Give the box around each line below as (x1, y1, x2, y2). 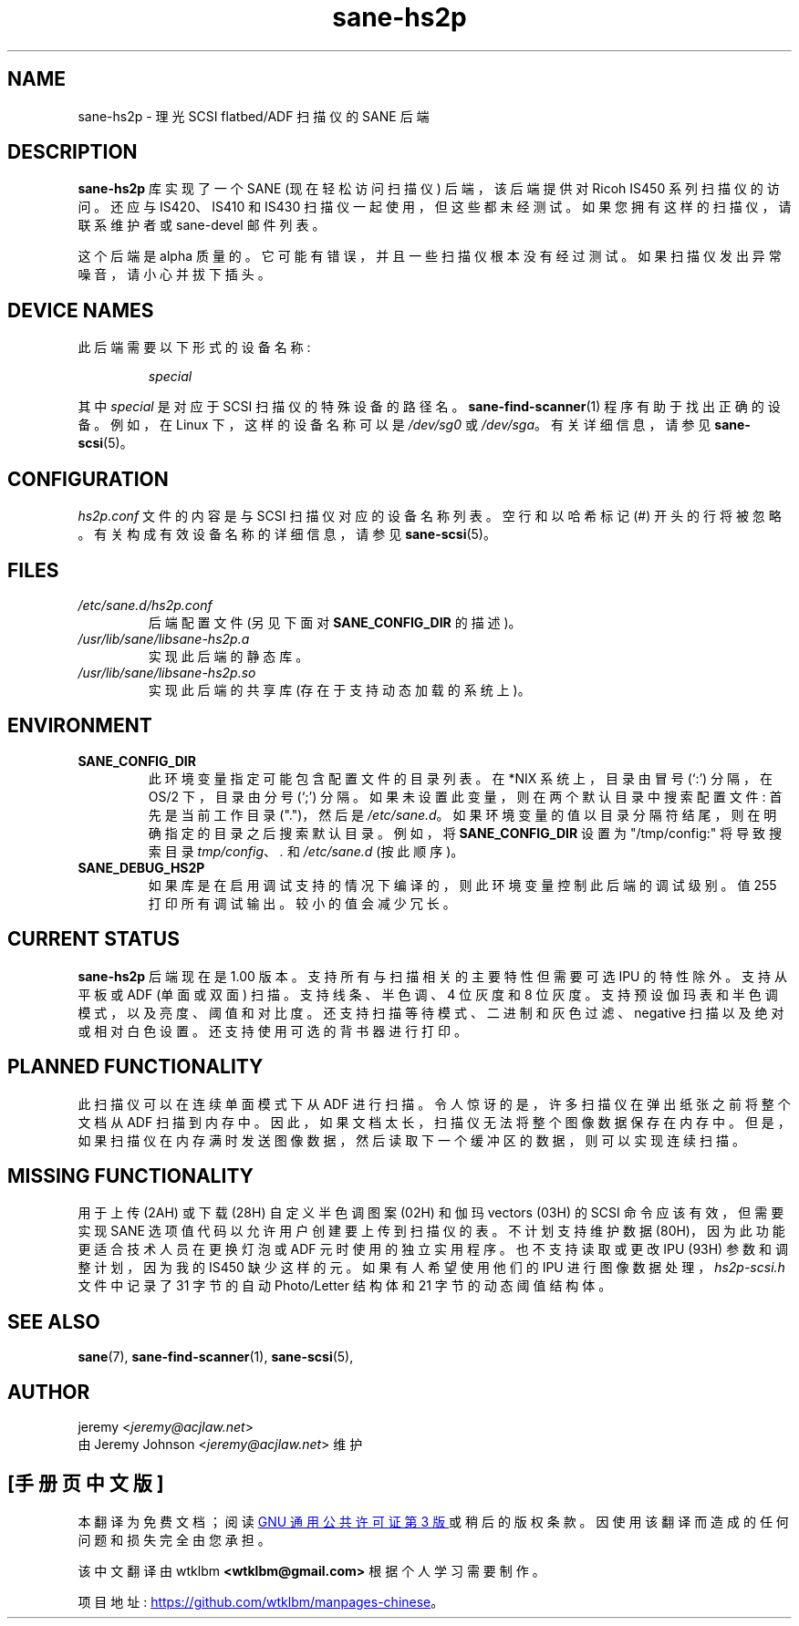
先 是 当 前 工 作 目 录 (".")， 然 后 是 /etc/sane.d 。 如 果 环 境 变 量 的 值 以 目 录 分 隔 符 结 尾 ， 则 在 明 (148, 806, 777, 823)
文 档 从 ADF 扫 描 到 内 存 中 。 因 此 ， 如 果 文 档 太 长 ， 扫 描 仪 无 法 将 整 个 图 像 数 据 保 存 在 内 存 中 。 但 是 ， (78, 1113, 791, 1130)
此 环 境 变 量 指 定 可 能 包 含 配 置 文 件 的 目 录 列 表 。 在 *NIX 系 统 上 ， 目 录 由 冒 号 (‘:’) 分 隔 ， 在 (148, 770, 773, 786)
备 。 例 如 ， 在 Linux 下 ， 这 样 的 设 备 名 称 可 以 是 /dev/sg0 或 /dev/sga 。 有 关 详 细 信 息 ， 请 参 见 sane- (78, 417, 751, 433)
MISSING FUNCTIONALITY (7, 1164, 254, 1187)
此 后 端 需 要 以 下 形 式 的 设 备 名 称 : (78, 339, 311, 356)
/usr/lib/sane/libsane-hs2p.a (78, 630, 250, 647)
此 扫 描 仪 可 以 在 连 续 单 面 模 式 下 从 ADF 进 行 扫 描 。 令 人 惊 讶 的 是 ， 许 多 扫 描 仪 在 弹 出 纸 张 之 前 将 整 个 (78, 1095, 791, 1112)
